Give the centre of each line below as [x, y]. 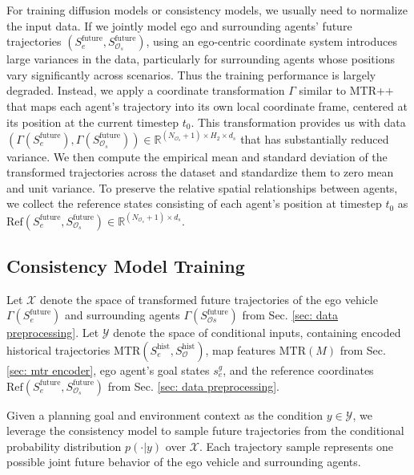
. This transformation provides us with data [298, 122]
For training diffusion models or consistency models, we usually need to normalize [207, 10]
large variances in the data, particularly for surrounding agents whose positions [201, 59]
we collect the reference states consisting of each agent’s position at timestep [194, 203]
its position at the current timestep [92, 122]
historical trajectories [58, 349]
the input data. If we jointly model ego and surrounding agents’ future [179, 25]
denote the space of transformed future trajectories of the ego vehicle [209, 299]
